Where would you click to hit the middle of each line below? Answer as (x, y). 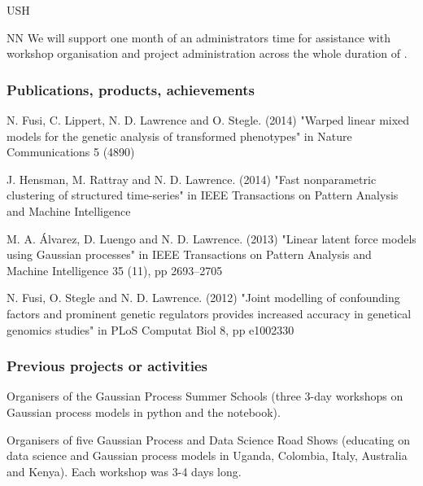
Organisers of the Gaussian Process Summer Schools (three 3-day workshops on (205, 396)
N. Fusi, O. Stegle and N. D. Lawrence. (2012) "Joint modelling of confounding (203, 298)
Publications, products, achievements (131, 89)
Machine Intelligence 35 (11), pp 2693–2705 (115, 270)
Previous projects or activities (107, 366)
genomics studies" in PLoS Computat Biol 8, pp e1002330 (150, 329)
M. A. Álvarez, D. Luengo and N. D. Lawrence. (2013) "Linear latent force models (211, 238)
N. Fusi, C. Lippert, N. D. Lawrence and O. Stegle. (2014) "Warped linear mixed (208, 120)
